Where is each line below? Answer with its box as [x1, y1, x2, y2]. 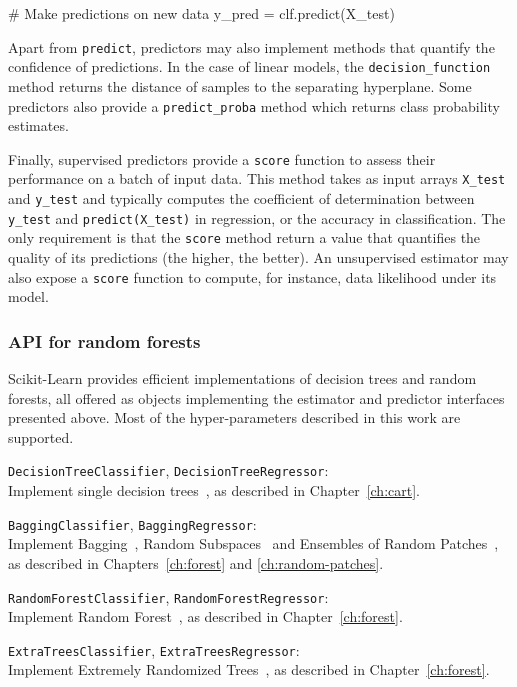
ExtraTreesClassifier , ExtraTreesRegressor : [8, 639, 300, 660]
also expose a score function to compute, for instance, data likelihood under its [8, 266, 497, 287]
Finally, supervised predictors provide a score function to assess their [8, 148, 436, 169]
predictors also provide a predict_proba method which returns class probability [8, 95, 500, 116]
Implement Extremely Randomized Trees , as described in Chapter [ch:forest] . [8, 659, 490, 680]
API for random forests [8, 328, 201, 353]
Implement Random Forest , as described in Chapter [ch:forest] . [8, 606, 403, 627]
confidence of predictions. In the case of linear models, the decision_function [8, 56, 491, 77]
